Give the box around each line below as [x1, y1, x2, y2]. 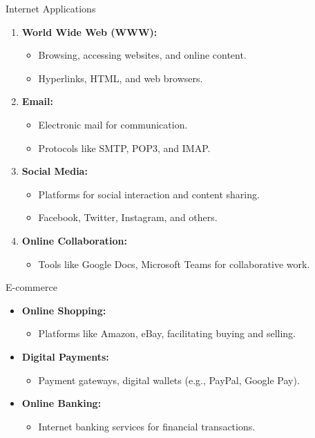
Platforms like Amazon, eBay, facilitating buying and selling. [38, 326, 296, 341]
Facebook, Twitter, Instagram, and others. [38, 210, 218, 225]
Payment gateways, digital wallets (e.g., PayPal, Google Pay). [38, 372, 300, 387]
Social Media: [21, 164, 88, 178]
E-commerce [6, 280, 57, 294]
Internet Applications [6, 1, 96, 15]
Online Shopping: [21, 303, 106, 317]
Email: [21, 94, 54, 108]
